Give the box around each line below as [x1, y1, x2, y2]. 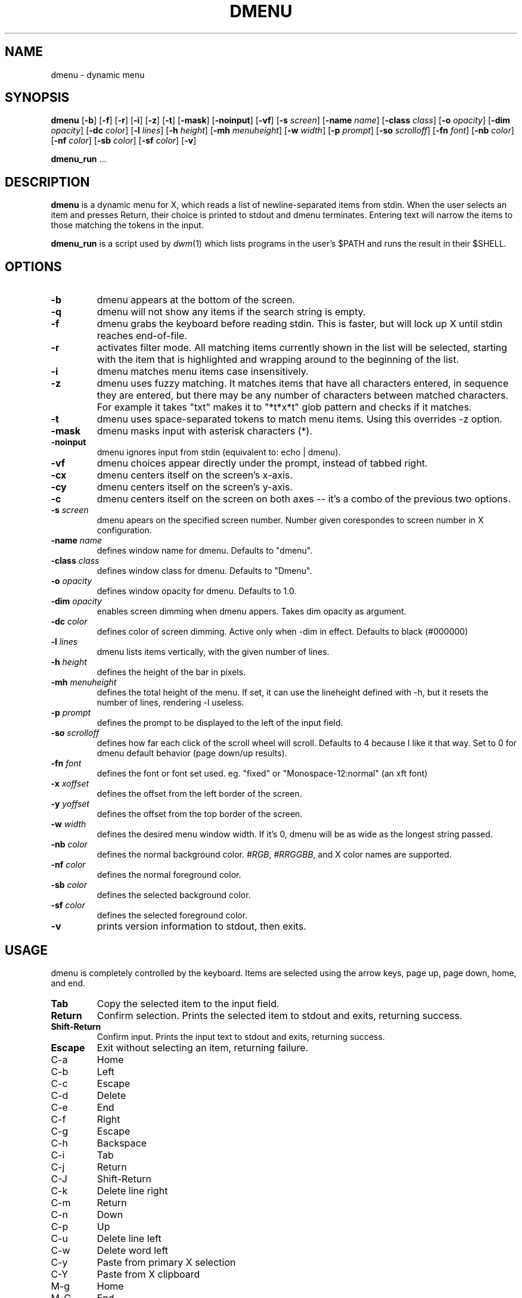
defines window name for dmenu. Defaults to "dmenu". [97, 545, 313, 556]
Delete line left [97, 1232, 161, 1244]
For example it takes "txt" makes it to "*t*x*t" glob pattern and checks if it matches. [97, 401, 472, 414]
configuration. [97, 525, 152, 536]
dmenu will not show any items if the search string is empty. [97, 306, 366, 318]
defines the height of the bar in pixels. [97, 667, 246, 678]
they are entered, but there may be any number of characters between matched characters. [97, 389, 509, 402]
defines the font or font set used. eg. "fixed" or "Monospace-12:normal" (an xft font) [97, 768, 428, 779]
